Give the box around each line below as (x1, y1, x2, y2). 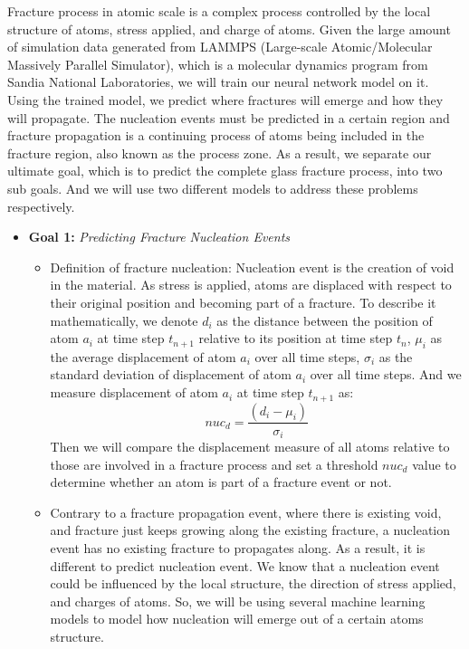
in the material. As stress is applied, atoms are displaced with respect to (50, 275, 452, 294)
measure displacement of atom (50, 383, 218, 402)
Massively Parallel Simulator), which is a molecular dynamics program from (7, 54, 428, 73)
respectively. (7, 196, 75, 215)
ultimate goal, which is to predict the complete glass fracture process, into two (7, 161, 443, 180)
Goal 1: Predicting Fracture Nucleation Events (28, 227, 291, 246)
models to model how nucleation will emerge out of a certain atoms (50, 609, 424, 628)
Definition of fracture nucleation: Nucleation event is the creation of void (50, 257, 455, 276)
